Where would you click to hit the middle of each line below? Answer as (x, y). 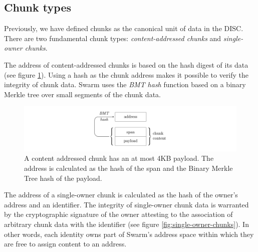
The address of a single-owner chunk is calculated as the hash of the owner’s (121, 195)
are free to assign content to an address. (65, 244)
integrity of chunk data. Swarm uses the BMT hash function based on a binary (125, 84)
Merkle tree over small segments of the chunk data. (82, 94)
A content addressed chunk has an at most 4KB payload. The (119, 158)
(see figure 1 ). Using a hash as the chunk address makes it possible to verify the (126, 74)
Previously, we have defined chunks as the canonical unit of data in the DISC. (124, 28)
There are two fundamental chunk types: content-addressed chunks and (113, 38)
